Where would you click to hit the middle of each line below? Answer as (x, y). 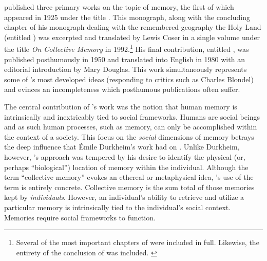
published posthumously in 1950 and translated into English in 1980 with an (125, 59)
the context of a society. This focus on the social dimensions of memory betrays (129, 136)
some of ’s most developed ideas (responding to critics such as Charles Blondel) (129, 79)
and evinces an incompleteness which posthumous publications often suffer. (122, 89)
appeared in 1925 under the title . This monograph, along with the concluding (127, 17)
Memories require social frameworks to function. (80, 217)
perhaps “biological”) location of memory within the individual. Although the (126, 167)
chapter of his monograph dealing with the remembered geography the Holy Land (133, 27)
